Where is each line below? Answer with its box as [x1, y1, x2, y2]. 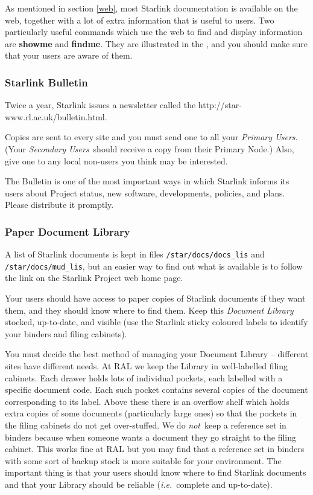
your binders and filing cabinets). [5, 327, 127, 340]
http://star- [198, 99, 242, 111]
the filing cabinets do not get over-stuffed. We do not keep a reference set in [5, 419, 286, 431]
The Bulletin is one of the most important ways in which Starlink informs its [5, 175, 289, 187]
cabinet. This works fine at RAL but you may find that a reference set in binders [5, 442, 305, 455]
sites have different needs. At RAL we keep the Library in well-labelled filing [5, 360, 288, 372]
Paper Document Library [5, 224, 130, 239]
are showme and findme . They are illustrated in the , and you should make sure [5, 37, 308, 50]
